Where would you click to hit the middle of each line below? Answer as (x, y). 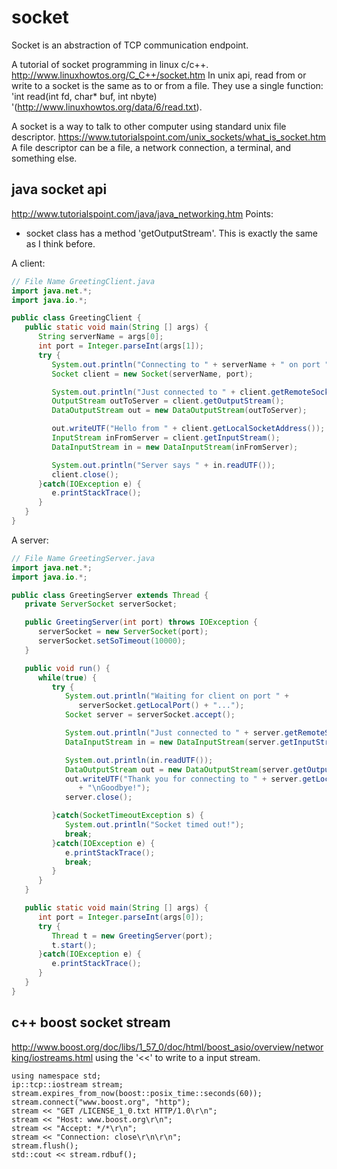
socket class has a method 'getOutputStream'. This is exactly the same (171, 233)
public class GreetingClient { (76, 318)
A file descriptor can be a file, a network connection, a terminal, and (151, 147)
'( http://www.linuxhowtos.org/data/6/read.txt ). (107, 107)
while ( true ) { (67, 677)
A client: (28, 263)
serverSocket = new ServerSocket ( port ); (123, 632)
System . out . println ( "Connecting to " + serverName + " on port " (190, 364)
